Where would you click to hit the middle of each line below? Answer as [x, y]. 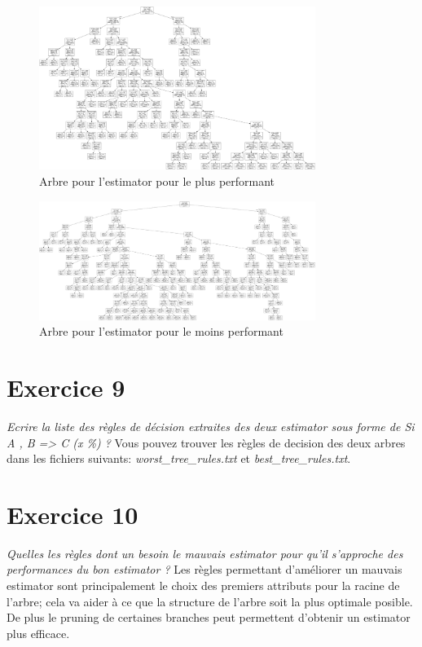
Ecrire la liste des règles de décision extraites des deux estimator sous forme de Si [211, 426]
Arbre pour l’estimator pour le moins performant [161, 331]
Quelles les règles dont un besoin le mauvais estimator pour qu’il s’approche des [205, 553]
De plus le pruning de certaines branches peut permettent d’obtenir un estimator [209, 617]
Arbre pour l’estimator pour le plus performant [157, 180]
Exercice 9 [66, 387]
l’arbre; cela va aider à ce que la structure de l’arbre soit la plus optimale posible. [210, 601]
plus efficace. [38, 633]
